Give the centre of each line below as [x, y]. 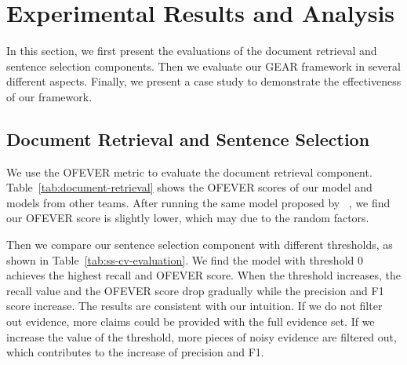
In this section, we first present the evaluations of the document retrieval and [192, 51]
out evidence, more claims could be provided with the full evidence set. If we [191, 321]
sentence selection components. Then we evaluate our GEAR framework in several [203, 66]
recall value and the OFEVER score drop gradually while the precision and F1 [195, 290]
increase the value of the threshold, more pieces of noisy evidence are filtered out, [202, 336]
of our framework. [49, 96]
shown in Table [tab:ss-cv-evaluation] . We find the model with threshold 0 [185, 259]
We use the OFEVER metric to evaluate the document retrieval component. [189, 172]
